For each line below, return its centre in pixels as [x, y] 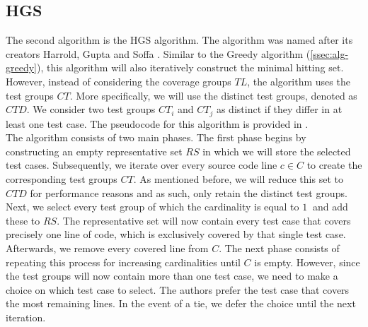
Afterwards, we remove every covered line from [107, 248]
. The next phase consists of [279, 248]
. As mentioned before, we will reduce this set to [238, 179]
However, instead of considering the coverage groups [119, 81]
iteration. [26, 317]
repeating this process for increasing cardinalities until [123, 262]
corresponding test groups [62, 179]
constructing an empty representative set [94, 151]
